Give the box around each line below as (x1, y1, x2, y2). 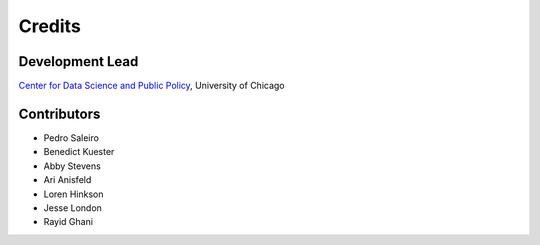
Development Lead (18, 53, 139, 70)
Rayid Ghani (43, 216, 94, 228)
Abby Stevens (43, 160, 102, 172)
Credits (18, 15, 82, 37)
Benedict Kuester (43, 146, 115, 158)
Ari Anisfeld (43, 174, 92, 186)
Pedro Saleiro (43, 131, 100, 144)
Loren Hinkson (43, 188, 104, 200)
